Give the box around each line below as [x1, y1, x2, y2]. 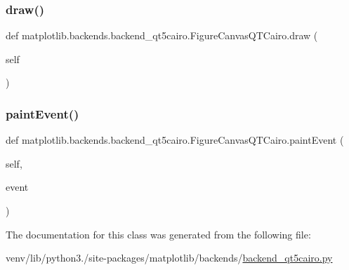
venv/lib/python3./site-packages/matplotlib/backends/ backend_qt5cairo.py [6, 250, 333, 265]
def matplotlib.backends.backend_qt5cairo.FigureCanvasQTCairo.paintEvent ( [6, 133, 344, 147]
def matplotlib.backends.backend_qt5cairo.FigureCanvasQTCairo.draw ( [6, 28, 318, 43]
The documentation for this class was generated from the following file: [6, 227, 311, 241]
